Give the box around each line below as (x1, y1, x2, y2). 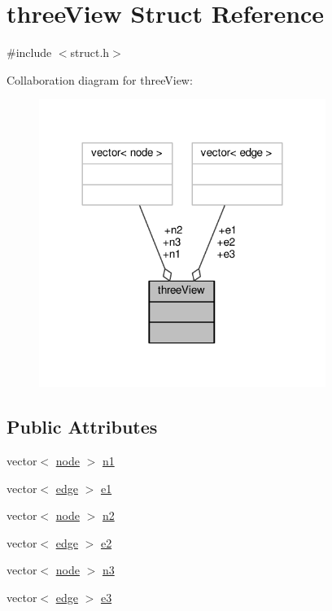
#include (7, 44, 52, 61)
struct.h (70, 44, 110, 61)
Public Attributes (7, 414, 158, 439)
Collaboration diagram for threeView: (7, 71, 193, 88)
